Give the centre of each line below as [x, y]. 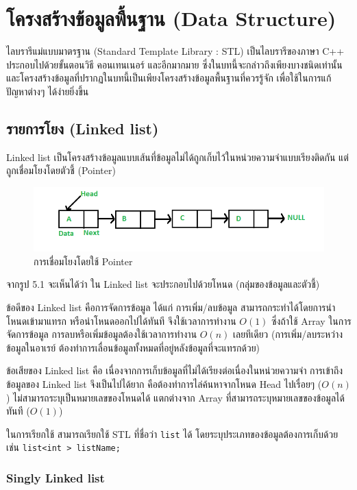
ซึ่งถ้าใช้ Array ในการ [311, 320]
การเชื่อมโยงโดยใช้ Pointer [83, 261]
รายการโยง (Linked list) [83, 128]
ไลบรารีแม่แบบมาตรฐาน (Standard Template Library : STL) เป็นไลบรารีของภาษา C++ [175, 51]
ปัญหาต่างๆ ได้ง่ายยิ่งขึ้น [48, 91]
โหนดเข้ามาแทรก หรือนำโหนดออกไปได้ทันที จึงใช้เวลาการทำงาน [121, 320]
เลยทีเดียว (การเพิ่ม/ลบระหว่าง [288, 334]
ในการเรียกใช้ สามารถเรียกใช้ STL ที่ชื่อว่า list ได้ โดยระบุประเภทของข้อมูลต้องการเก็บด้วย [172, 433]
